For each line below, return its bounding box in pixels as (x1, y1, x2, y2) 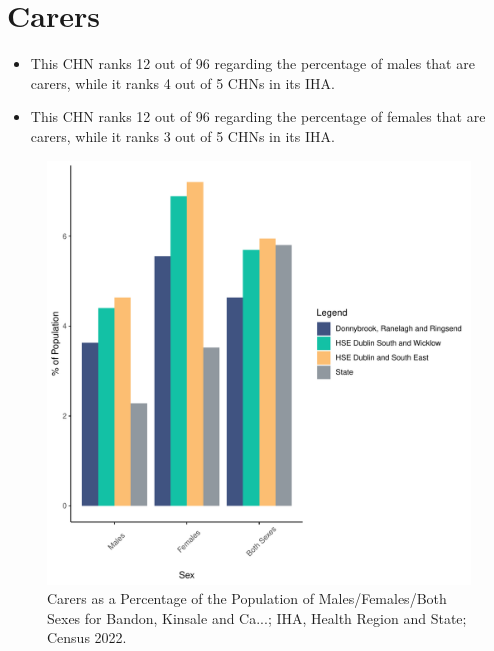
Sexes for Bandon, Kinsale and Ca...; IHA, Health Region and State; (47, 607, 467, 628)
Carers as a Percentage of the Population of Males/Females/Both (47, 588, 447, 609)
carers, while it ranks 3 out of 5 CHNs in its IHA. (30, 125, 335, 146)
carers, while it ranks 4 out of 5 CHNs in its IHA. (30, 72, 335, 93)
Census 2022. (47, 627, 127, 648)
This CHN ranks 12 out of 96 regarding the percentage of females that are (30, 106, 486, 127)
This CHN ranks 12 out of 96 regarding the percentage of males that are (30, 53, 475, 74)
